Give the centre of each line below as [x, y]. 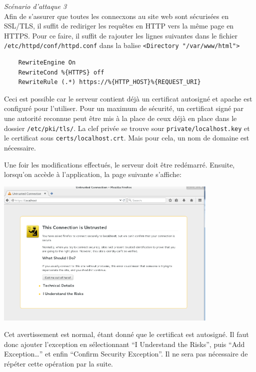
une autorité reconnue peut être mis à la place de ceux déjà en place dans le [120, 118]
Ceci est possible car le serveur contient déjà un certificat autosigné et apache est [128, 98]
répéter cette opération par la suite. [59, 364]
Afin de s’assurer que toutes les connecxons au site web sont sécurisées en [116, 16]
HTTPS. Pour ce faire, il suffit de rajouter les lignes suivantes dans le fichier [121, 35]
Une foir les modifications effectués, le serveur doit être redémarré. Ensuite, [119, 164]
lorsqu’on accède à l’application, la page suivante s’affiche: [93, 174]
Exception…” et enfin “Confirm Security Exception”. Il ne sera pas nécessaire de [126, 354]
